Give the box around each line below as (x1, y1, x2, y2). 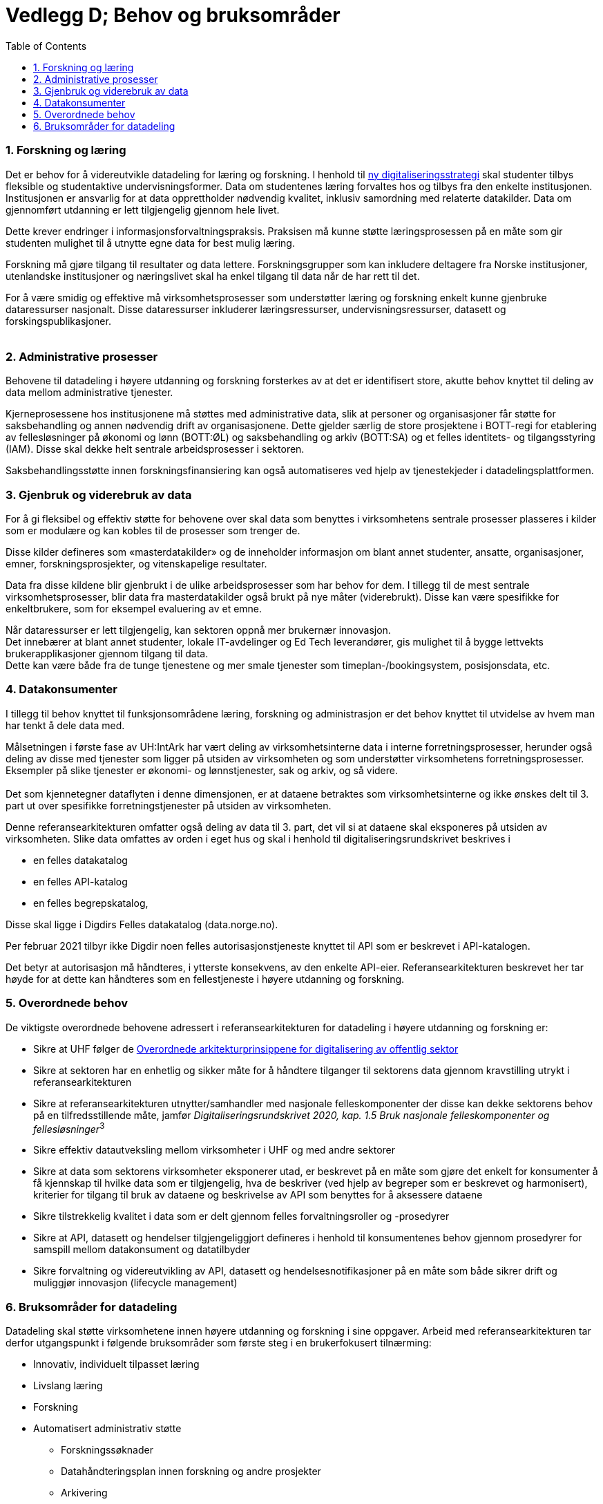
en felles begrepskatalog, (33, 896, 149, 909)
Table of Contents (6, 39, 87, 52)
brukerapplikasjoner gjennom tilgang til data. (6, 648, 209, 659)
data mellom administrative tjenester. (6, 386, 173, 399)
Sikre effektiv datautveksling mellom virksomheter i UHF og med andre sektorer (33, 1144, 395, 1156)
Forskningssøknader (61, 1443, 153, 1456)
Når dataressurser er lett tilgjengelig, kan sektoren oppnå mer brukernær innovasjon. (6, 624, 391, 636)
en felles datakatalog (33, 854, 128, 866)
